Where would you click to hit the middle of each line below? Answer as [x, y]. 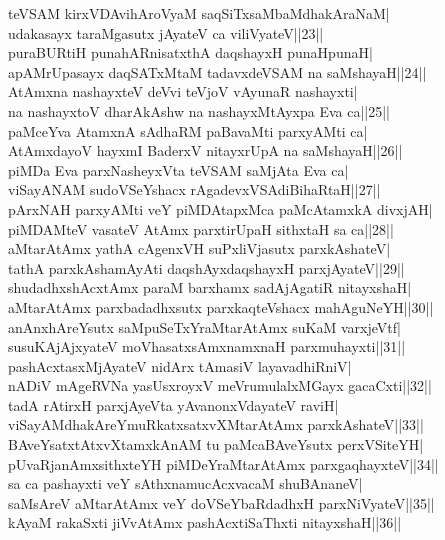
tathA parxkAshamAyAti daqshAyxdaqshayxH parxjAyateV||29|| [206, 267]
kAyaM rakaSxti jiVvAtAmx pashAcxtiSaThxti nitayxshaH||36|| [205, 522]
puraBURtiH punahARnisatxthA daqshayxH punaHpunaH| [190, 52]
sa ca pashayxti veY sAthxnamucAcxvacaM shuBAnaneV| [185, 483]
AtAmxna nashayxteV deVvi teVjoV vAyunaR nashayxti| [183, 91]
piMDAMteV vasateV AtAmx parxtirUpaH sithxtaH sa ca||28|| [201, 228]
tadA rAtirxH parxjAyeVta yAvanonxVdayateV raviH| [173, 404]
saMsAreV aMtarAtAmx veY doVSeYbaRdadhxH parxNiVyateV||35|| [221, 502]
